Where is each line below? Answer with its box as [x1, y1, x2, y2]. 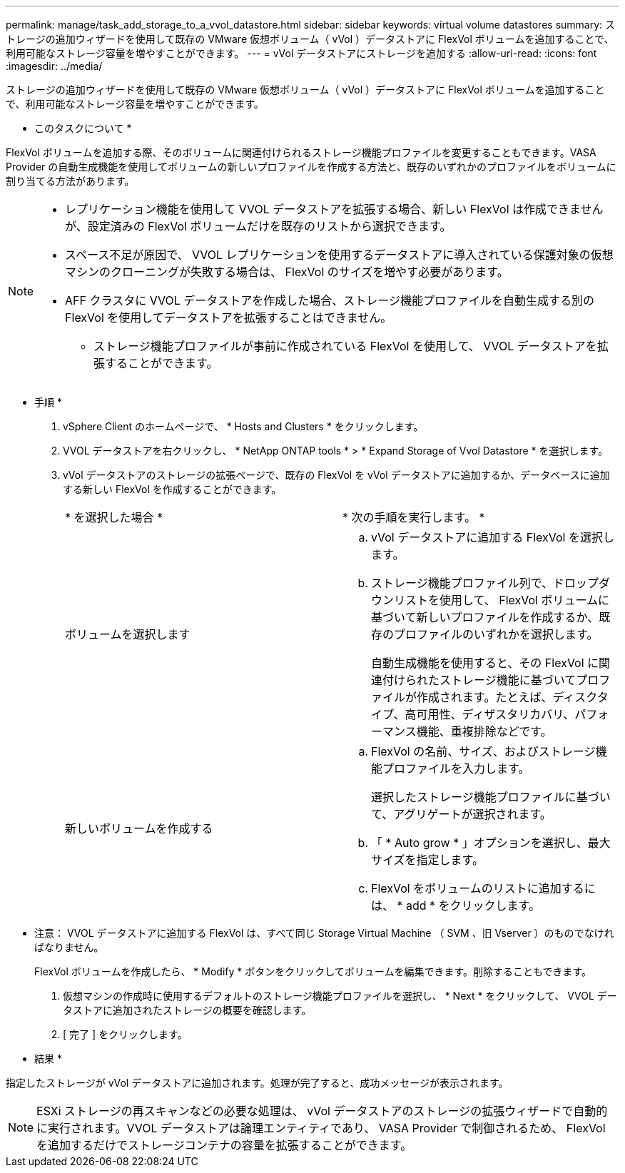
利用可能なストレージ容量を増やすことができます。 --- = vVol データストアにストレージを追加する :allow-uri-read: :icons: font [6, 47, 597, 59]
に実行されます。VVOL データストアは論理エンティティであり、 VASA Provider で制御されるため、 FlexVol [36, 1121, 606, 1135]
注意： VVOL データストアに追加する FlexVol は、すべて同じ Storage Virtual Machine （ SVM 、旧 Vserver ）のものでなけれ [34, 927, 614, 939]
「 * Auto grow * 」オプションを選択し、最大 [371, 836, 611, 850]
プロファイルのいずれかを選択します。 [394, 627, 599, 641]
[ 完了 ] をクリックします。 [63, 1028, 188, 1040]
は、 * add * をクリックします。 [371, 898, 541, 913]
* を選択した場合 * [65, 510, 163, 524]
